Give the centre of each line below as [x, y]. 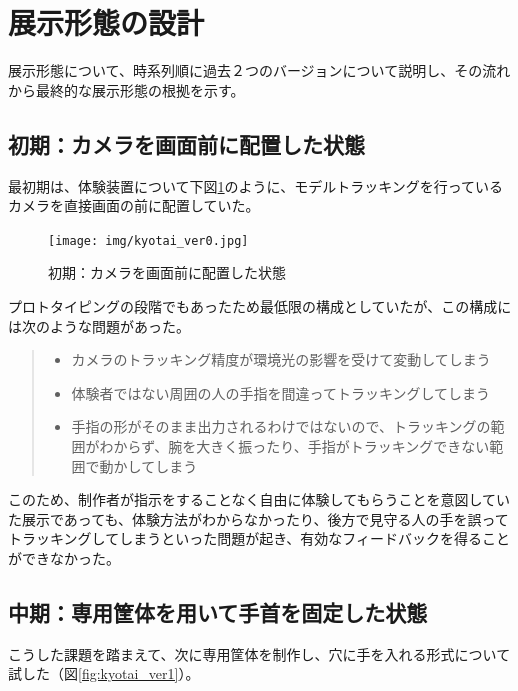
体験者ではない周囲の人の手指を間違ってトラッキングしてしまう [281, 392]
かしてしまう [155, 465]
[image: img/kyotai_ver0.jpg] [148, 240]
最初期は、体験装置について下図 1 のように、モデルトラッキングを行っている [256, 185]
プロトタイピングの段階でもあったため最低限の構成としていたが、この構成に [260, 305]
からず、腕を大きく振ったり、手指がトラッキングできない [301, 445]
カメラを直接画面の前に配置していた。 [134, 205]
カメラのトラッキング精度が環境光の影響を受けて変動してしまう [281, 359]
